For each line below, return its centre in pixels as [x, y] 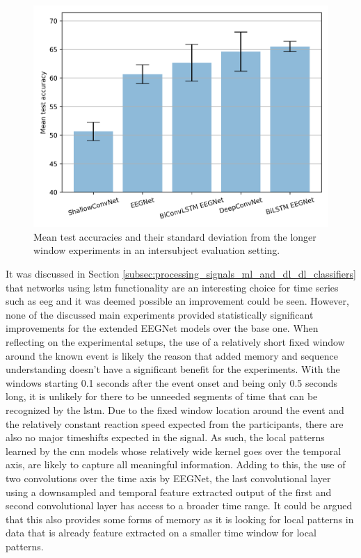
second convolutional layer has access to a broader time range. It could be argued [179, 505]
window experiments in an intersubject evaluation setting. [157, 250]
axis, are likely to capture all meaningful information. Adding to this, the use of [176, 464]
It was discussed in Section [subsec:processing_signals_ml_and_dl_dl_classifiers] [181, 274]
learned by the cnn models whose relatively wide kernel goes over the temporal [174, 451]
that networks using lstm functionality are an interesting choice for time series [172, 287]
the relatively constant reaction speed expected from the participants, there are [175, 423]
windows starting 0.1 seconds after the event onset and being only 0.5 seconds [171, 382]
